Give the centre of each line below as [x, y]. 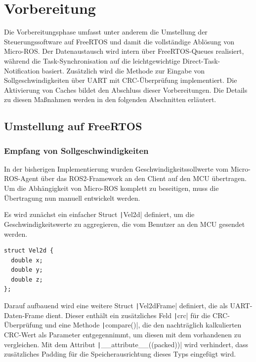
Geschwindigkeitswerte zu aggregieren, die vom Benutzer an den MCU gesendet [125, 224]
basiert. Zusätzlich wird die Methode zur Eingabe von [123, 70]
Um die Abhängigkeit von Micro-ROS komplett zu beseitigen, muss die [111, 188]
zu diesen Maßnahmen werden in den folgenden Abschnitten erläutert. [110, 99]
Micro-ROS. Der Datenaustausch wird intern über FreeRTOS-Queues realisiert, [124, 51]
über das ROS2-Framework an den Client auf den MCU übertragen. [144, 178]
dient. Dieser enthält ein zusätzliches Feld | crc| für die [128, 315]
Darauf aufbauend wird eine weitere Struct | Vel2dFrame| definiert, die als [116, 306]
